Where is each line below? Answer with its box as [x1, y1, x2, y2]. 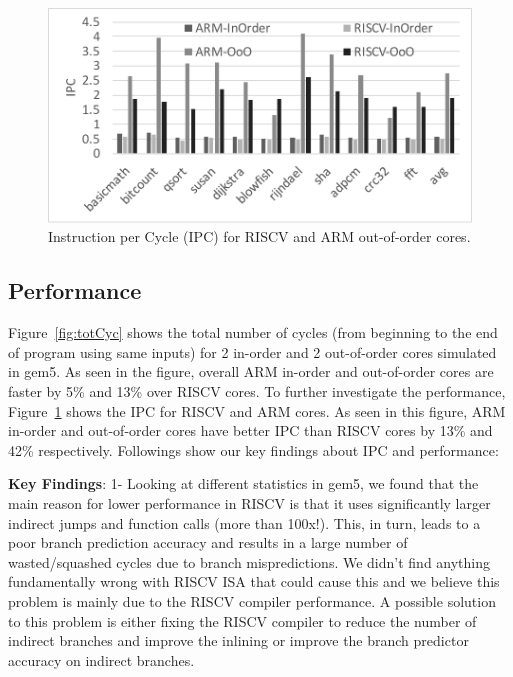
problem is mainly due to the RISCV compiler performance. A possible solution [8, 590, 496, 611]
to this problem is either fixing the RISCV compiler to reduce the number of [8, 610, 477, 631]
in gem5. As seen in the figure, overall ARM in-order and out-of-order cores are [8, 361, 494, 382]
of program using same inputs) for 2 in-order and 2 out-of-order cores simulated [8, 341, 497, 362]
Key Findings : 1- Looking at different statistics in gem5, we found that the [8, 473, 479, 494]
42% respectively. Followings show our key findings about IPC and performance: [8, 439, 499, 460]
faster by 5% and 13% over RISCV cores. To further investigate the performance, [8, 381, 506, 402]
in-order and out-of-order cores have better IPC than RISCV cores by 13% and [8, 420, 493, 441]
